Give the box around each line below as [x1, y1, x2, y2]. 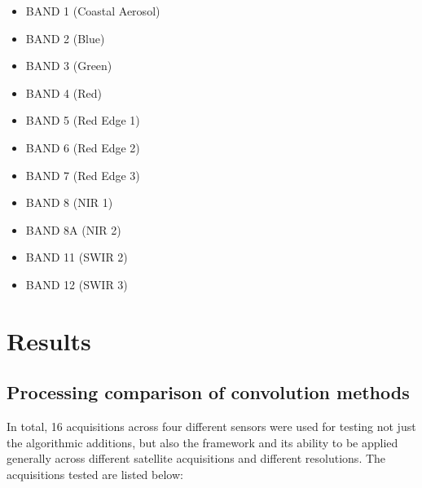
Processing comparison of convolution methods [7, 380, 410, 405]
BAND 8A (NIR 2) [25, 221, 121, 238]
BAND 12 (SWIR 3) [25, 275, 128, 292]
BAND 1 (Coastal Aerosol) [25, 2, 160, 19]
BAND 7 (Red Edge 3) [25, 166, 140, 183]
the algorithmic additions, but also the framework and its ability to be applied [7, 433, 398, 451]
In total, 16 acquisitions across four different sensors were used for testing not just [7, 418, 416, 435]
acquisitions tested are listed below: [7, 465, 183, 482]
